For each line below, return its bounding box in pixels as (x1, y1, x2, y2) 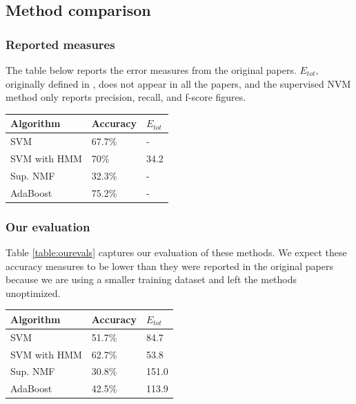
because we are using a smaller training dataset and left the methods (6, 272, 297, 287)
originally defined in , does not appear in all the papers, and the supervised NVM (6, 76, 351, 90)
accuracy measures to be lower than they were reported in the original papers (6, 258, 333, 273)
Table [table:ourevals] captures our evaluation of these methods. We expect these (6, 244, 347, 259)
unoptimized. (6, 285, 61, 300)
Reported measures (6, 35, 115, 52)
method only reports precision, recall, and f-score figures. (6, 90, 246, 104)
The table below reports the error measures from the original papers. (6, 63, 297, 77)
